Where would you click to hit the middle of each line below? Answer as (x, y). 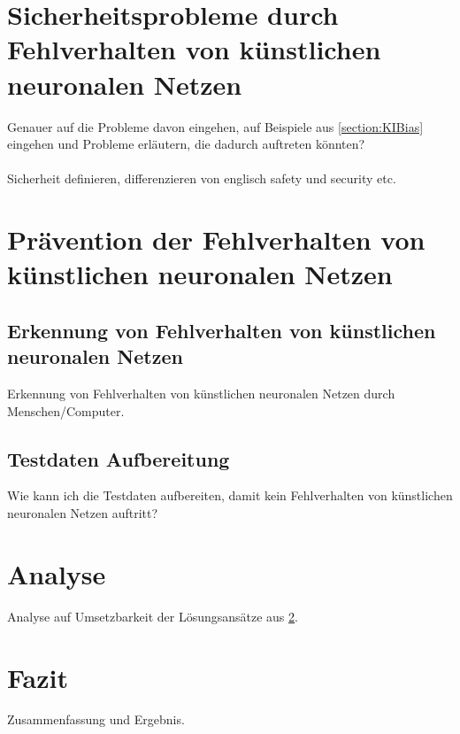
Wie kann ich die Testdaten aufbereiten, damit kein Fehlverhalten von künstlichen (230, 495)
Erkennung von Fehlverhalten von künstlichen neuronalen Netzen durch (201, 394)
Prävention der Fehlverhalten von (216, 240)
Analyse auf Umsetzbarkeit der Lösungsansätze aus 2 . (153, 616)
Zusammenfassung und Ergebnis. (96, 719)
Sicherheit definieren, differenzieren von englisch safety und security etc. (202, 178)
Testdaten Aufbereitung (119, 458)
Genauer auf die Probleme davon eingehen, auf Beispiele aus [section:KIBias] (215, 126)
